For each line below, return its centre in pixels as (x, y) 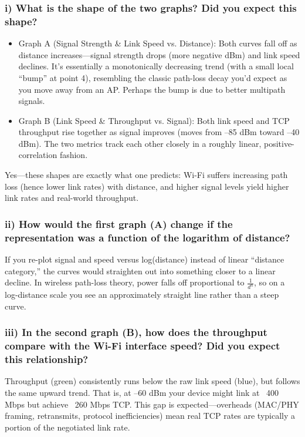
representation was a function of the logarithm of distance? (148, 237)
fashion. (74, 155)
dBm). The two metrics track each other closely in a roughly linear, (140, 143)
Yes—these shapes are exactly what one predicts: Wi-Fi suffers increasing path (146, 175)
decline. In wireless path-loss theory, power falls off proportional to (125, 282)
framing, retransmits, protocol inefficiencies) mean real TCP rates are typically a (150, 416)
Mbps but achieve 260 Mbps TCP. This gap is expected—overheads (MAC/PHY (152, 404)
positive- (279, 143)
